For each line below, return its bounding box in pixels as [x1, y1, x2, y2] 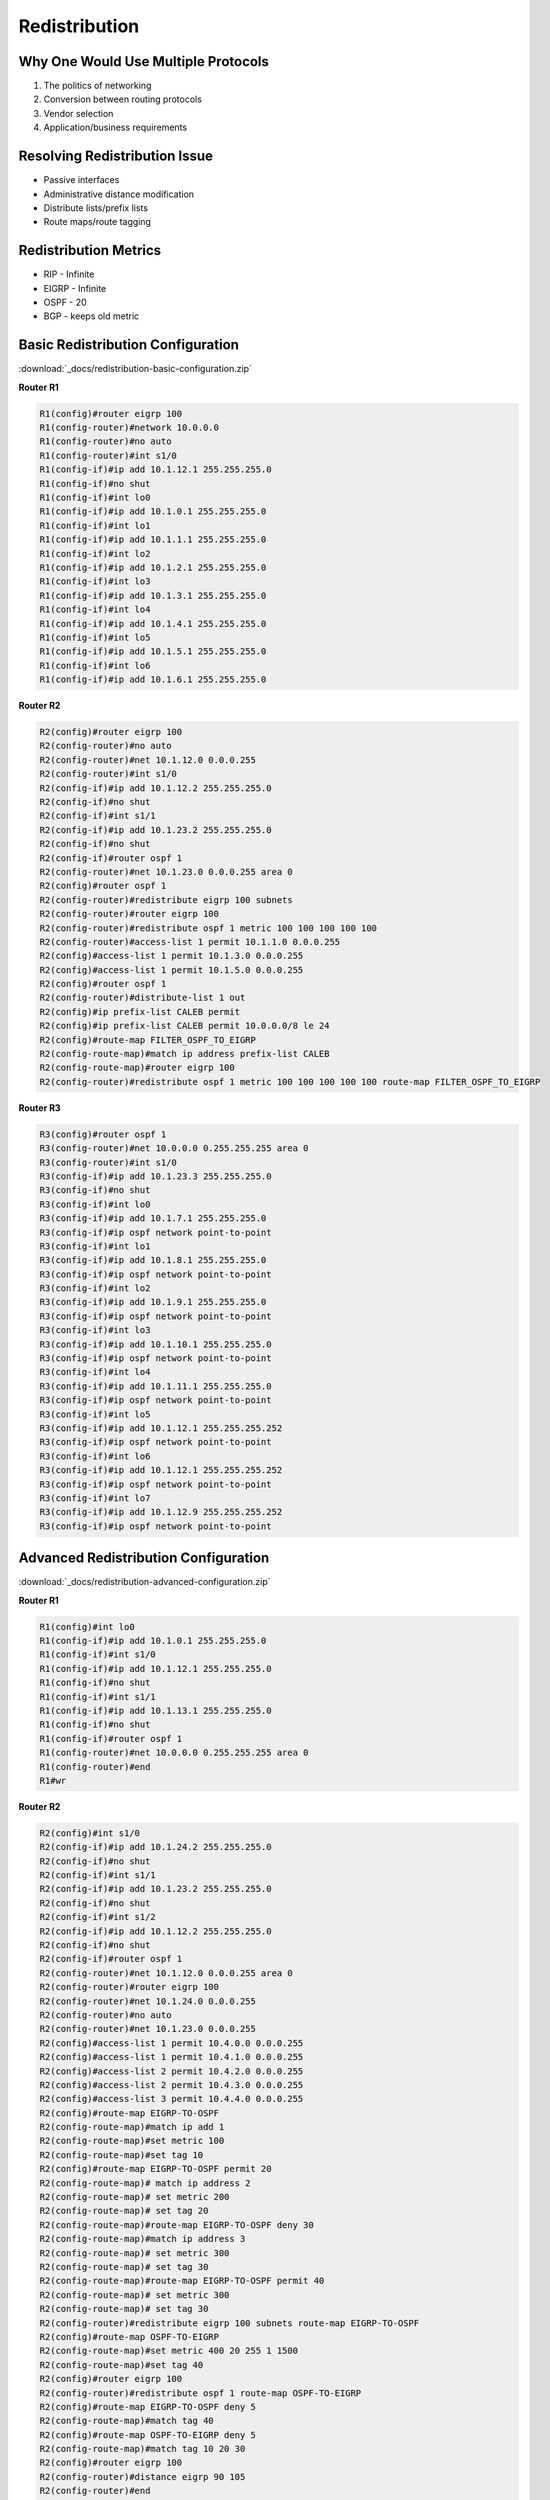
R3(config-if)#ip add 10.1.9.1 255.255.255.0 [39, 1296, 267, 1308]
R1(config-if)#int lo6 [39, 660, 151, 671]
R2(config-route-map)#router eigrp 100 [39, 1062, 235, 1074]
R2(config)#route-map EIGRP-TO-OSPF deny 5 [39, 2401, 257, 2412]
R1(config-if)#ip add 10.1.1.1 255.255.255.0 [39, 534, 267, 545]
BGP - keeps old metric [43, 310, 140, 322]
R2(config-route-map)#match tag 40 [39, 2415, 214, 2427]
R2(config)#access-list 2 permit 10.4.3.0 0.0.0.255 [39, 2079, 304, 2090]
